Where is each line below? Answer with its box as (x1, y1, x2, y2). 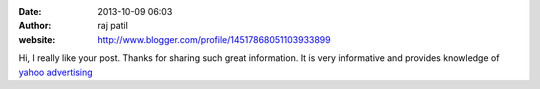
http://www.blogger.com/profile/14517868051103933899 (97, 33, 331, 45)
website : (18, 33, 56, 45)
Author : (18, 20, 52, 32)
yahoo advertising (18, 66, 94, 78)
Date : (18, 6, 42, 17)
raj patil (97, 20, 129, 32)
